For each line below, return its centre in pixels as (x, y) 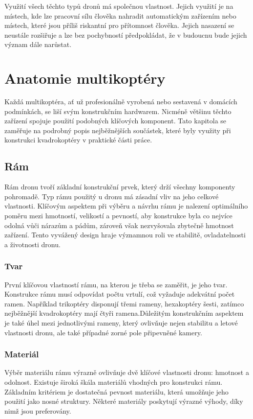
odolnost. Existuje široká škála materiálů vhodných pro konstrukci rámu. (114, 382)
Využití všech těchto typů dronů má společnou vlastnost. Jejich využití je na (119, 6)
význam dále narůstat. (38, 44)
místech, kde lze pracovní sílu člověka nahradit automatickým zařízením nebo (120, 15)
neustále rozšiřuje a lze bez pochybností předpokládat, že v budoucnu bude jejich (126, 35)
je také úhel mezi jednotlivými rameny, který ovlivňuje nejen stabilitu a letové (121, 323)
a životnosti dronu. (32, 244)
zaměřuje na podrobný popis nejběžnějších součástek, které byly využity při (118, 130)
